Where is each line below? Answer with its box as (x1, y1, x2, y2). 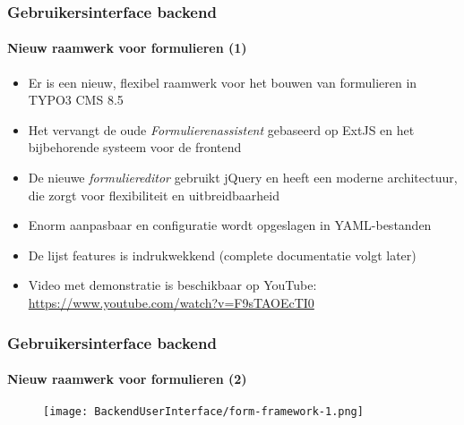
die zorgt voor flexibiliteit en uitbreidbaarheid (28, 185, 280, 204)
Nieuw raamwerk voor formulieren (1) (7, 38, 247, 57)
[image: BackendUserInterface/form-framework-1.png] (43, 405, 364, 419)
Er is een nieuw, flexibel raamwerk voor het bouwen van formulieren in (28, 72, 417, 91)
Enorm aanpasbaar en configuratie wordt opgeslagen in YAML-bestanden (28, 216, 432, 234)
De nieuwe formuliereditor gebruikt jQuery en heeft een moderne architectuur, (28, 168, 458, 187)
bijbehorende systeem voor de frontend (28, 138, 242, 157)
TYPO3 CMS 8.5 (28, 90, 124, 109)
